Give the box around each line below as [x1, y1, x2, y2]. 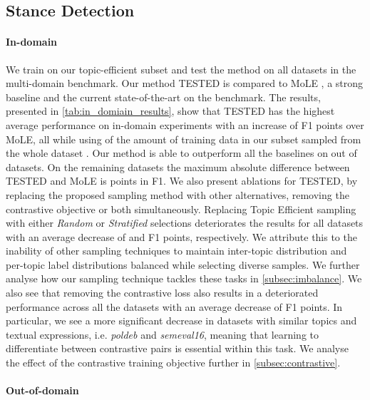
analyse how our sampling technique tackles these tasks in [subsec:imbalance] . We [6, 271, 362, 286]
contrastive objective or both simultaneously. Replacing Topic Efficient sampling [6, 201, 356, 216]
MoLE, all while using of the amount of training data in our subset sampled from [6, 131, 361, 146]
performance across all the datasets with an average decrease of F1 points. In [6, 299, 343, 314]
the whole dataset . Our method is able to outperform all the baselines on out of [6, 145, 357, 160]
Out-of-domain [6, 383, 79, 398]
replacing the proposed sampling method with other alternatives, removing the [6, 187, 349, 202]
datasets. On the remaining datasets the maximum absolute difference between [6, 159, 350, 174]
